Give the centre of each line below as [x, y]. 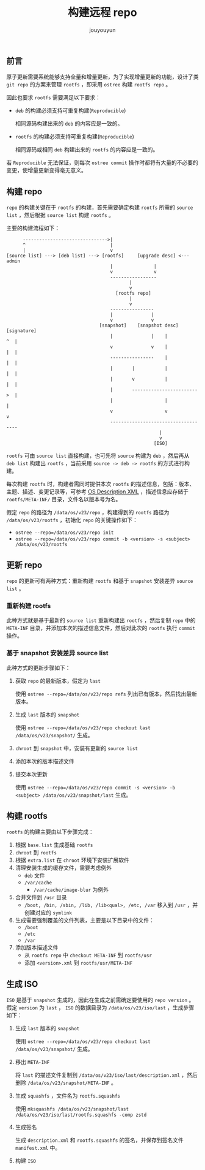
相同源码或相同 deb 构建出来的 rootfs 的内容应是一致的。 [87, 150]
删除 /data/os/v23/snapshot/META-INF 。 [66, 1083]
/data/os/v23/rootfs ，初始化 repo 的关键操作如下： [72, 520]
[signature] [21, 331]
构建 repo [24, 192]
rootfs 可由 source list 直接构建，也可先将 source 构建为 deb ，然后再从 [98, 456]
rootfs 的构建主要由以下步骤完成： [50, 832]
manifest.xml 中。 [38, 1148]
